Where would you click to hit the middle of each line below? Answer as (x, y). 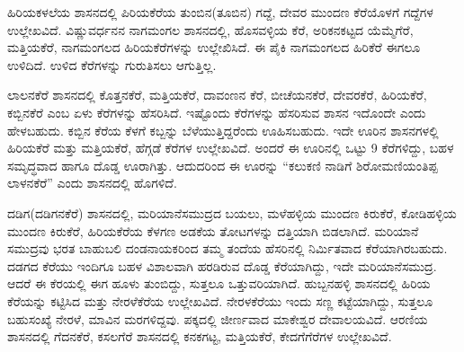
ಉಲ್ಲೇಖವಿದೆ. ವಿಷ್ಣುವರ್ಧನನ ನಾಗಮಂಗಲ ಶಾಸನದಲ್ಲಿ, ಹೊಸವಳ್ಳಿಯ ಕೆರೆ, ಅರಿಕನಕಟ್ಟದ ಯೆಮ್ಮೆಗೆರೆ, (210, 29)
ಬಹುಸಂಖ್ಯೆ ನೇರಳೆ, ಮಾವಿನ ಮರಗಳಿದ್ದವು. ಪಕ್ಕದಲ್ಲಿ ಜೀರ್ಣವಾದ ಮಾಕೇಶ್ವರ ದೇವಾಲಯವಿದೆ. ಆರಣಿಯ (218, 318)
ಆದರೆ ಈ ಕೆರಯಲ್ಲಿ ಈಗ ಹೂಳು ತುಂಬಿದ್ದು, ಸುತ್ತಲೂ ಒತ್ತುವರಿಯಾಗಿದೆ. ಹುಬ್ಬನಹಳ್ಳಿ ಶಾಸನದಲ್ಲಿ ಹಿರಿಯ (219, 283)
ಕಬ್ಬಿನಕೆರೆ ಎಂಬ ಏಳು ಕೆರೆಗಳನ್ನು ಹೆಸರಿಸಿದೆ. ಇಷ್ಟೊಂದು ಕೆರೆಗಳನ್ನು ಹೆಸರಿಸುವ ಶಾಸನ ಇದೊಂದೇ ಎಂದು (217, 112)
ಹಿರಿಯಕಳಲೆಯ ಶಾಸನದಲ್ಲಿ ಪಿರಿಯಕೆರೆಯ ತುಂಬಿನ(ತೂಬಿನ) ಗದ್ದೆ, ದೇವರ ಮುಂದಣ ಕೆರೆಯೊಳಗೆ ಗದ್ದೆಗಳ (220, 12)
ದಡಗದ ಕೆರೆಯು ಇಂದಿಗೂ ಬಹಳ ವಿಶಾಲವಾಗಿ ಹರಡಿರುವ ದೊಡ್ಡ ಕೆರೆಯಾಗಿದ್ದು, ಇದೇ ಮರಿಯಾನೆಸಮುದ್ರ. (222, 265)
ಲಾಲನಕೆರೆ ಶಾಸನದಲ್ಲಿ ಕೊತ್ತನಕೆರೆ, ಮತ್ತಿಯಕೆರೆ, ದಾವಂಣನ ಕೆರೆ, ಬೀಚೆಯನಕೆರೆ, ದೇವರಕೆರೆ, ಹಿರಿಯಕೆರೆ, (217, 95)
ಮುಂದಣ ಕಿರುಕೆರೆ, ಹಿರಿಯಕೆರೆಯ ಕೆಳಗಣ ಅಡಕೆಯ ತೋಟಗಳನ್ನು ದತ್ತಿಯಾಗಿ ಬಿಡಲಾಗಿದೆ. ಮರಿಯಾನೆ (213, 230)
